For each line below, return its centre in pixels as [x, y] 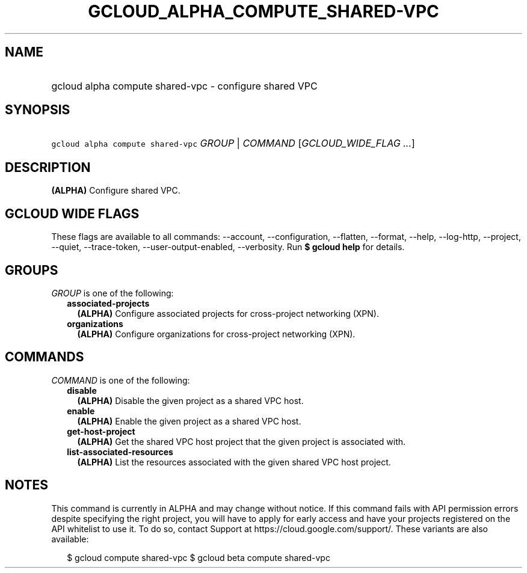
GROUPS [32, 270]
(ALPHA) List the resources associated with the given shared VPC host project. [234, 462]
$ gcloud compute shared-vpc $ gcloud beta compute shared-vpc [199, 557]
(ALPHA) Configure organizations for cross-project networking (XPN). [216, 334]
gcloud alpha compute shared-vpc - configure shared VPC [184, 86]
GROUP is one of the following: [112, 293]
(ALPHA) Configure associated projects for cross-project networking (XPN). [228, 313]
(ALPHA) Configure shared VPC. [116, 191]
